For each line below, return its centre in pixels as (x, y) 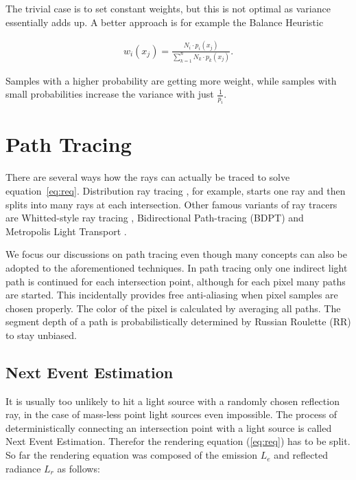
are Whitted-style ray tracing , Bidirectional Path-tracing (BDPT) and (155, 218)
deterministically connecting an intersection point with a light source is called (169, 427)
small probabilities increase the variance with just (110, 94)
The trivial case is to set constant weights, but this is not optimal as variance (168, 8)
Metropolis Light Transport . (66, 231)
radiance (23, 468)
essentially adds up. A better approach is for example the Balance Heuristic (165, 22)
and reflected (301, 455)
